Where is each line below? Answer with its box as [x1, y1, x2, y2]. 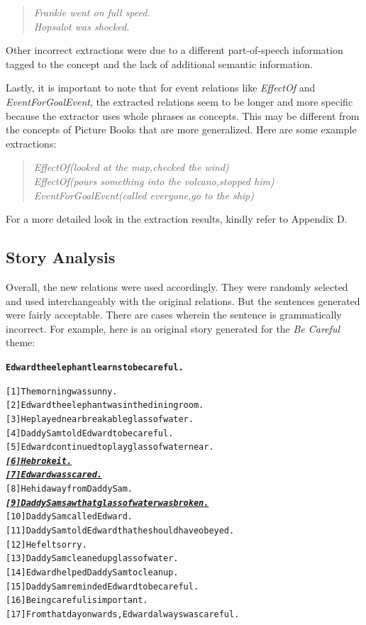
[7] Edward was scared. [6, 470, 103, 480]
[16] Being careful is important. [6, 595, 148, 606]
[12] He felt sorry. [6, 539, 87, 550]
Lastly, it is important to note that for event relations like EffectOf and [6, 80, 316, 95]
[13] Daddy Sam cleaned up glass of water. [6, 553, 179, 564]
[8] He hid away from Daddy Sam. [6, 484, 133, 494]
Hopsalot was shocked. [33, 18, 130, 33]
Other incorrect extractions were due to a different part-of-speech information [6, 43, 343, 57]
